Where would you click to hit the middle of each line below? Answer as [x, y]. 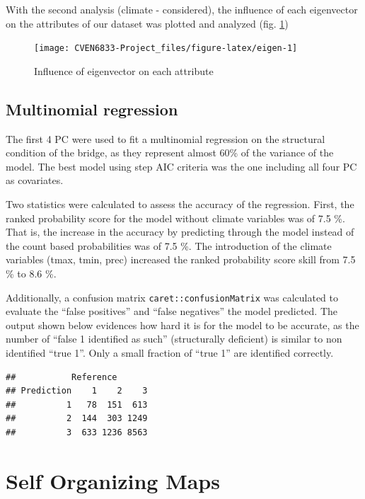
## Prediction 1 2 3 [77, 391]
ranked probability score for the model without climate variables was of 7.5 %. [175, 218]
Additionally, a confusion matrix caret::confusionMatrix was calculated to [172, 297]
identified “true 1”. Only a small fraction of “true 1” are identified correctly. [170, 353]
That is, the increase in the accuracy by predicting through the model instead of [180, 232]
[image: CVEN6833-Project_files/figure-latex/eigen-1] [166, 48]
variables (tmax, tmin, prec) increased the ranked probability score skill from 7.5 [181, 259]
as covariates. [35, 180]
